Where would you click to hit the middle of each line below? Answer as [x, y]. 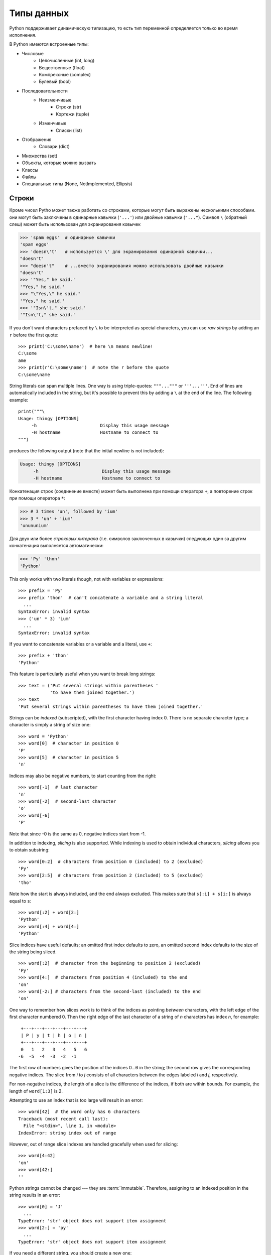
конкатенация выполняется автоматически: [56, 546]
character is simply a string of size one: [50, 725]
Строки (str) [69, 107]
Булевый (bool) [55, 82]
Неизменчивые [55, 100]
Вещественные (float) [62, 67]
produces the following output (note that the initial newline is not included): [87, 451]
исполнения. [23, 35]
